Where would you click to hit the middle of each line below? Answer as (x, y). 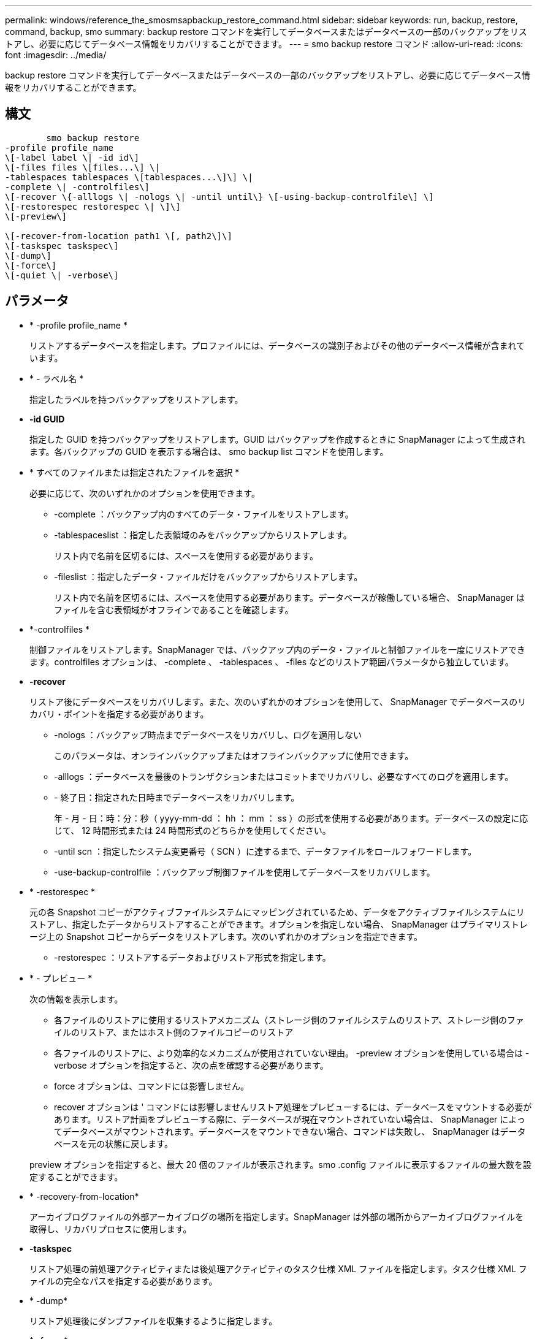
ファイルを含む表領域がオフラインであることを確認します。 (174, 609)
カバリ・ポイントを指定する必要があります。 (119, 714)
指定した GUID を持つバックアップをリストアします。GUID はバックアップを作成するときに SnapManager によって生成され (277, 439)
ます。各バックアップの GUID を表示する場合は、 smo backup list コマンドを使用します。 (209, 451)
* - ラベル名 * (57, 378)
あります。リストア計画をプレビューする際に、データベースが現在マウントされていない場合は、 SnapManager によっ (290, 1119)
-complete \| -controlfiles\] (78, 187)
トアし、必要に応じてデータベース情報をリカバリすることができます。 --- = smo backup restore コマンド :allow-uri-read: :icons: (264, 44)
